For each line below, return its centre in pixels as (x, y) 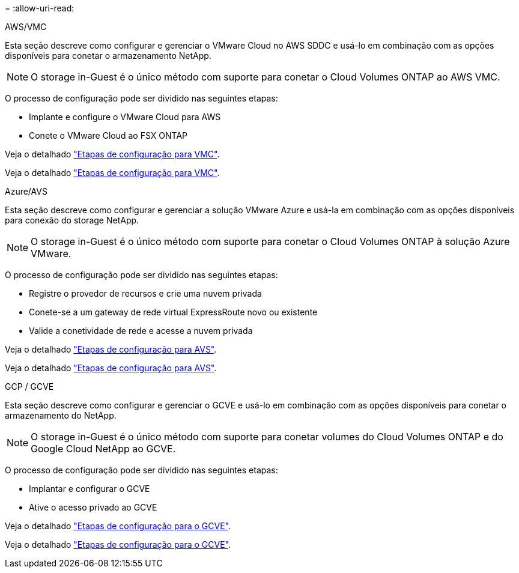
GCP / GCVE (29, 387)
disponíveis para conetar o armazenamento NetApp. (108, 56)
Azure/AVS (26, 191)
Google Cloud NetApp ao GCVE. (103, 449)
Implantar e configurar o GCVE (90, 489)
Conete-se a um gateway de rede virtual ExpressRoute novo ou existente (173, 312)
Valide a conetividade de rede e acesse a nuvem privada (141, 331)
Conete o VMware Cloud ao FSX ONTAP (108, 135)
